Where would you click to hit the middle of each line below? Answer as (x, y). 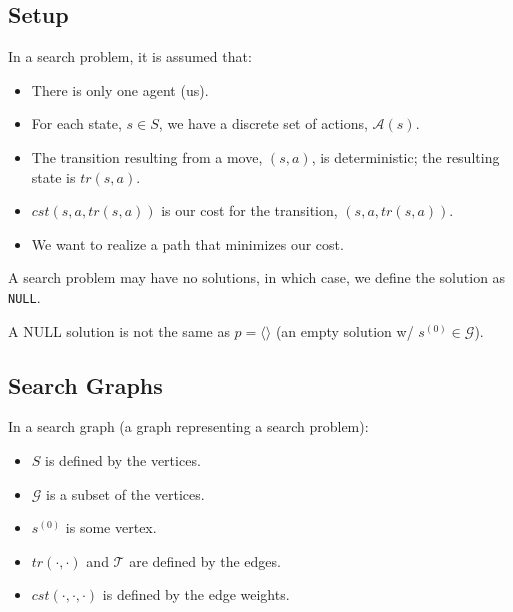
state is (53, 176)
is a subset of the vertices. (125, 493)
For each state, (76, 123)
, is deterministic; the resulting (405, 156)
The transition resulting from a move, (147, 156)
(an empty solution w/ (344, 330)
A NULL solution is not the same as (119, 330)
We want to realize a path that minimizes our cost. (187, 243)
